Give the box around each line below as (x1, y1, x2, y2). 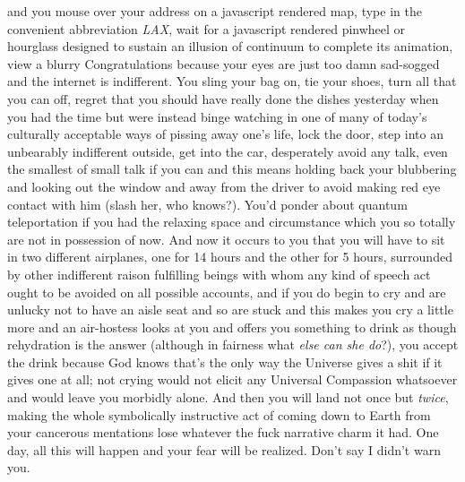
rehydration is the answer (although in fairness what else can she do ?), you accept (7, 335, 459, 354)
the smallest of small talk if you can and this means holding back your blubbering (7, 159, 457, 178)
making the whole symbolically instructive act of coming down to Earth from (7, 405, 431, 424)
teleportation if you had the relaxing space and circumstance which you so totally (7, 212, 456, 231)
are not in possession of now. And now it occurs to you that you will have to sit (7, 229, 445, 248)
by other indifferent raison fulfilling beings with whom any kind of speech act (7, 264, 431, 283)
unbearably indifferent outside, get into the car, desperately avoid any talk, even (7, 142, 448, 160)
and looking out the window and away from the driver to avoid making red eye (7, 176, 441, 195)
